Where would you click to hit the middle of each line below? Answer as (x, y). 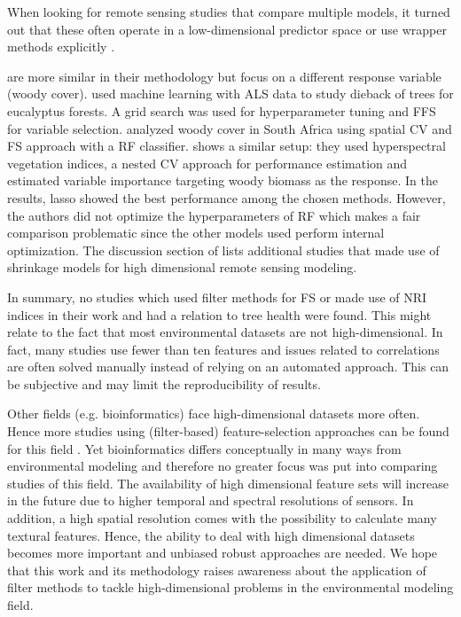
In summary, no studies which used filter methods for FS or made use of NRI (217, 297)
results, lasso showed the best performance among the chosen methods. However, (227, 197)
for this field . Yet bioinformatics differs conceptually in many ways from (204, 448)
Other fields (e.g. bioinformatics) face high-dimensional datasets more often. (214, 414)
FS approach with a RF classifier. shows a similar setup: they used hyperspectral (227, 146)
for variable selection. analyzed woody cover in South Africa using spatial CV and (230, 128)
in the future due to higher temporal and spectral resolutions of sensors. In (211, 500)
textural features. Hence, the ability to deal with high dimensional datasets (211, 535)
